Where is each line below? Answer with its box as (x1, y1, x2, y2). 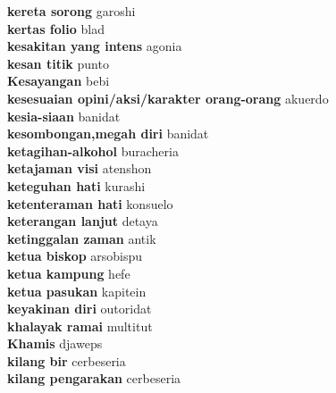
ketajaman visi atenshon (7, 159, 152, 178)
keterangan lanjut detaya (7, 212, 158, 230)
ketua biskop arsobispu (7, 247, 143, 265)
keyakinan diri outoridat (7, 299, 152, 318)
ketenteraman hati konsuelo (7, 194, 173, 213)
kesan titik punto (7, 54, 109, 72)
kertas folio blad (7, 19, 105, 38)
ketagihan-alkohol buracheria (7, 141, 179, 160)
